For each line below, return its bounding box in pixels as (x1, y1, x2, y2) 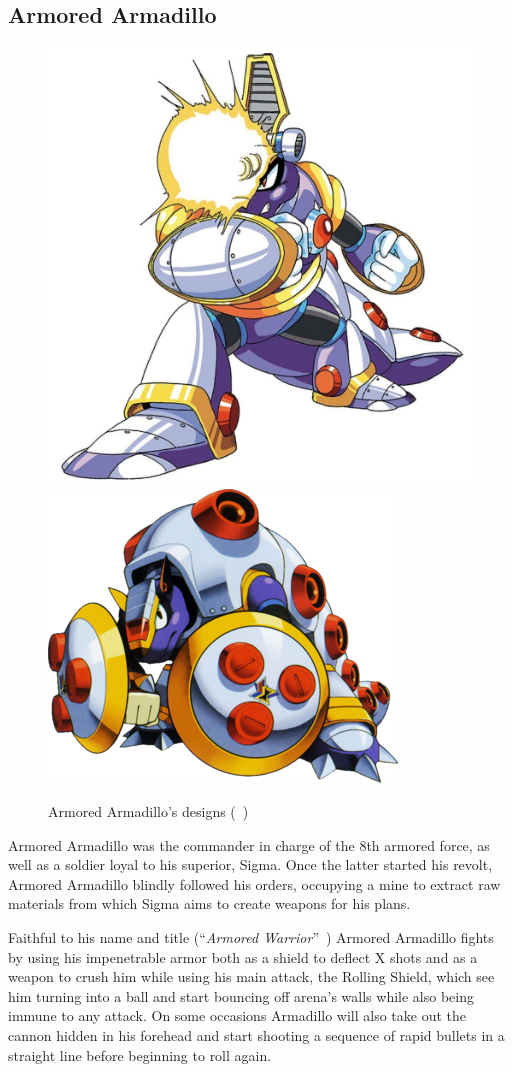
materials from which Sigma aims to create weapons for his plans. (8, 893, 411, 914)
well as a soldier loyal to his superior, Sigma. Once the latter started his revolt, (8, 854, 493, 875)
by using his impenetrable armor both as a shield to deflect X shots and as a (8, 946, 478, 967)
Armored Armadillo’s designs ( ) (48, 801, 249, 822)
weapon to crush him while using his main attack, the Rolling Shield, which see (8, 966, 495, 987)
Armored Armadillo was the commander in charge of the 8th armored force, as (8, 834, 490, 855)
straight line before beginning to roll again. (8, 1044, 272, 1065)
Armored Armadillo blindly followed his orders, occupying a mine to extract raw (8, 873, 501, 894)
